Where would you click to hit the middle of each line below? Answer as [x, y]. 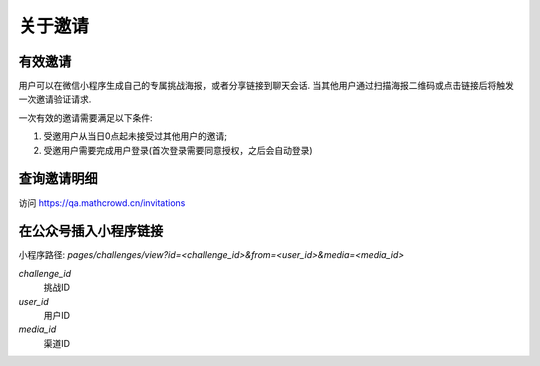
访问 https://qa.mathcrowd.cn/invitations [102, 202]
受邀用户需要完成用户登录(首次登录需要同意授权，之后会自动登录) [178, 150]
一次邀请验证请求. [55, 99]
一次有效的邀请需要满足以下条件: [86, 117]
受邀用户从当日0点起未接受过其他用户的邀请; [135, 136]
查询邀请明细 [58, 178]
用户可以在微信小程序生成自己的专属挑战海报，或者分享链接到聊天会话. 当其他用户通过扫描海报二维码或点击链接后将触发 [266, 86]
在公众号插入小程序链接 [91, 231]
